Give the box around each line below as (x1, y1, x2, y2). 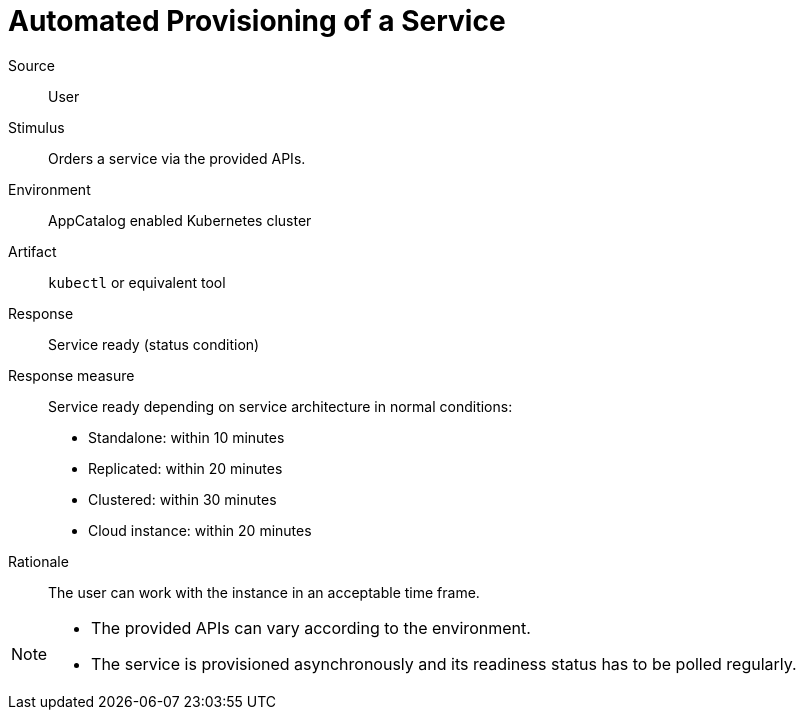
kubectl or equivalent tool (48, 273, 226, 291)
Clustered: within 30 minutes (88, 490, 277, 508)
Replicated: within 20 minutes (88, 459, 283, 477)
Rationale (8, 552, 69, 570)
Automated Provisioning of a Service (8, 4, 506, 38)
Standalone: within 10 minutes (88, 428, 285, 446)
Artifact (8, 242, 57, 260)
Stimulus (8, 118, 65, 136)
